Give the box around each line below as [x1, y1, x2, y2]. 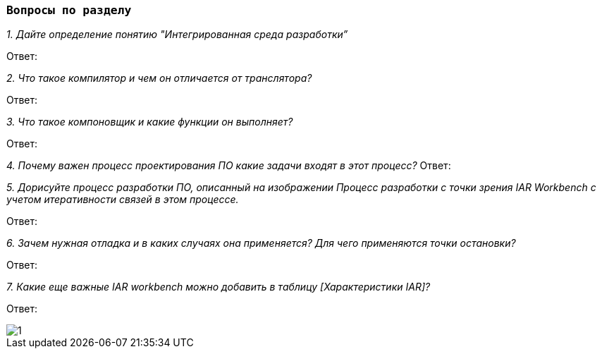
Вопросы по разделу [6, 4, 132, 17]
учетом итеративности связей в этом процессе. [6, 193, 239, 206]
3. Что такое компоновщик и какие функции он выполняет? [6, 116, 293, 128]
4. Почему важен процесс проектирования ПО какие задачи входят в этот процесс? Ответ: [6, 159, 451, 172]
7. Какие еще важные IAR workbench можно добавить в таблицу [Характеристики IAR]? [6, 281, 431, 293]
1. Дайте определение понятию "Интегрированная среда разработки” [6, 28, 348, 41]
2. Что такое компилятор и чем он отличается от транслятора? [6, 72, 312, 85]
